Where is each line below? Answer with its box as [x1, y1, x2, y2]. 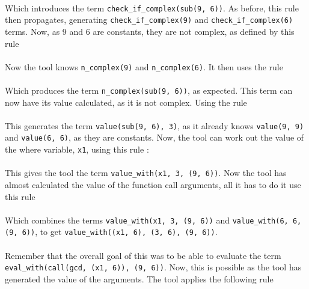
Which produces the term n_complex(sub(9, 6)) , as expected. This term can [5, 84, 293, 96]
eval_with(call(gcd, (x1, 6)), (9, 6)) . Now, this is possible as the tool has [5, 261, 302, 273]
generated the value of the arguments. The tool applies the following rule [5, 272, 274, 285]
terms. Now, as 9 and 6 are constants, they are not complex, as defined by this [5, 25, 295, 37]
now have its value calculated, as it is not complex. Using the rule [5, 96, 247, 108]
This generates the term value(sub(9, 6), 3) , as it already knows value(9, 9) [5, 119, 304, 132]
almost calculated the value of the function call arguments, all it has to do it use [5, 178, 301, 190]
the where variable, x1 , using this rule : [5, 143, 149, 156]
